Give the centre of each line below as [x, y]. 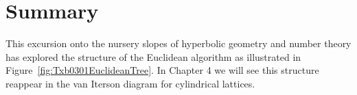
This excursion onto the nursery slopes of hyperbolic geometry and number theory [178, 43]
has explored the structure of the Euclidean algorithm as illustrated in [153, 56]
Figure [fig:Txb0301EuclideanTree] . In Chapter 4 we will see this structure [162, 70]
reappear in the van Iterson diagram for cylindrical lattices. [130, 83]
